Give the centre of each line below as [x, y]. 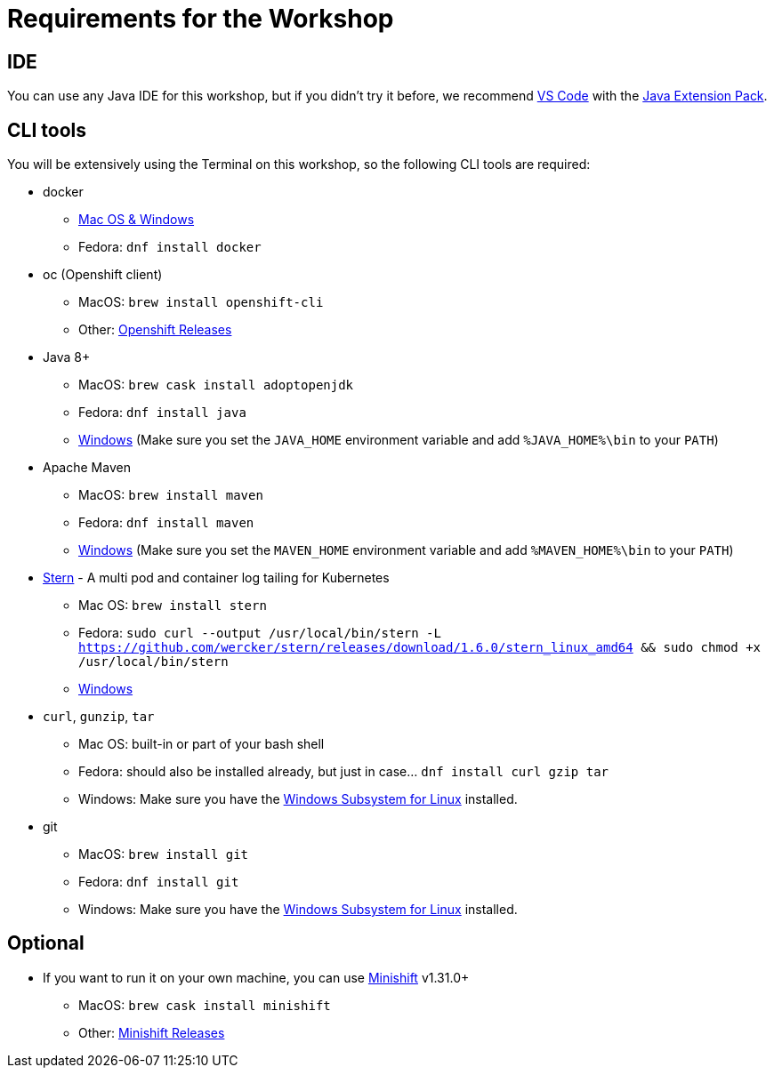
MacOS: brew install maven [171, 495]
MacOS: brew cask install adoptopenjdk [216, 385]
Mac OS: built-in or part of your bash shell [202, 744]
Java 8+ [67, 357]
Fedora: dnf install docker [170, 247]
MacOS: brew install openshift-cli [201, 302]
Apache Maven [87, 468]
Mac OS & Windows [137, 220]
